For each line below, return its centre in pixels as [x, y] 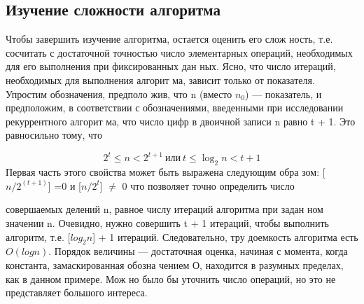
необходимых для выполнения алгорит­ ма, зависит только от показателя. [160, 80]
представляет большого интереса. [77, 292]
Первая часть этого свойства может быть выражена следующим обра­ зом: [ [166, 172]
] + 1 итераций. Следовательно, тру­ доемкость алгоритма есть [225, 236]
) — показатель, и [283, 94]
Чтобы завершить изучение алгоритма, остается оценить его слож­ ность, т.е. [169, 39]
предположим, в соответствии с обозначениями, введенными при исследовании [175, 108]
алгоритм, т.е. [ [38, 236]
